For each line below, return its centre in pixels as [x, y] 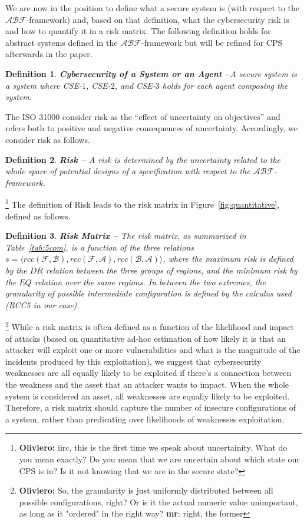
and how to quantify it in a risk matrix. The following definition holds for [138, 31]
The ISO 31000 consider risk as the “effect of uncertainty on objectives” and [143, 116]
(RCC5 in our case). [42, 304]
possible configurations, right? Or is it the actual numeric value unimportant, [159, 502]
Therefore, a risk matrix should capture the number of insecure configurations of [151, 407]
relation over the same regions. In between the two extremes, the [150, 282]
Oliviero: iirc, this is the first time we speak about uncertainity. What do [153, 447]
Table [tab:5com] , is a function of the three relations [100, 247]
